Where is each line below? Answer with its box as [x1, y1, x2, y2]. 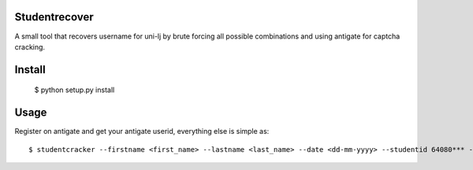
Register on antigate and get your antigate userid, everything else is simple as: [14, 127, 270, 136]
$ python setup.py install [34, 85, 115, 94]
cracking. [14, 42, 46, 51]
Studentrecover [14, 10, 94, 24]
